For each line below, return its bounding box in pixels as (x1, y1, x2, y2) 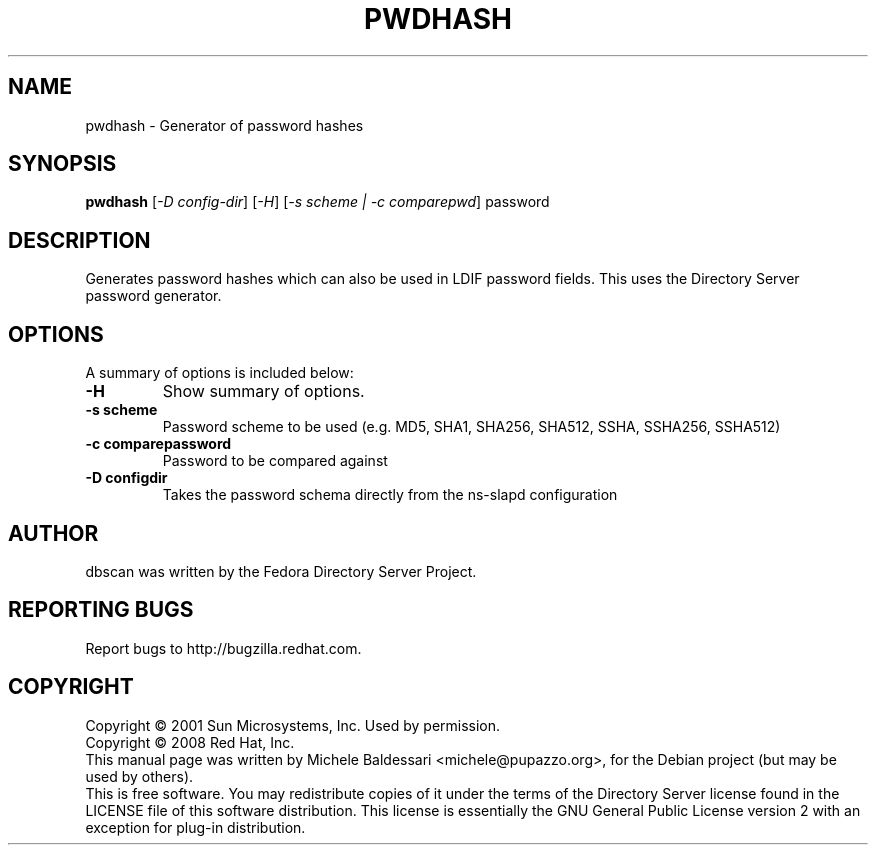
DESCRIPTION (8, 227, 151, 253)
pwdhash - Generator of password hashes (85, 116, 364, 134)
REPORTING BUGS (8, 597, 194, 623)
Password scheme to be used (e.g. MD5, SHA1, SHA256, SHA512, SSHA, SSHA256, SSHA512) (162, 418, 781, 436)
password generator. (85, 287, 222, 305)
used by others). (85, 767, 194, 785)
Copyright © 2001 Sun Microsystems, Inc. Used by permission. (85, 716, 501, 734)
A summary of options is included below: (85, 364, 354, 382)
